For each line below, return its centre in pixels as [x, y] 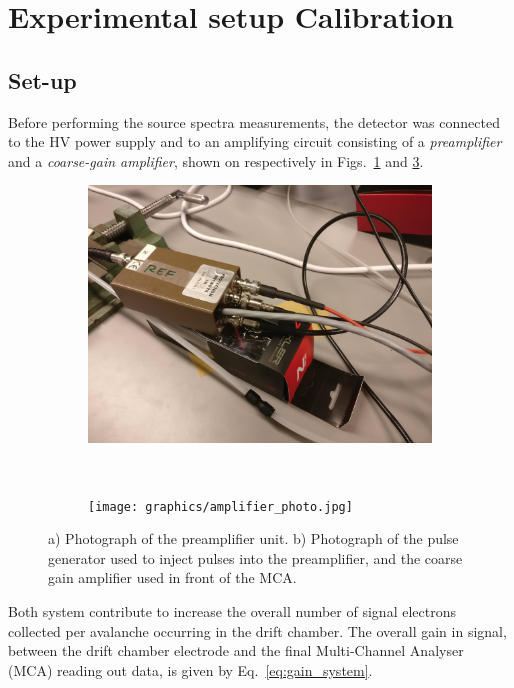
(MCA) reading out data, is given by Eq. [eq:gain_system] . [190, 669]
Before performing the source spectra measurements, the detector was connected [254, 121]
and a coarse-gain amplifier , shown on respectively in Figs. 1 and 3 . [216, 160]
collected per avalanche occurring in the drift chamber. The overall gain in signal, [257, 630]
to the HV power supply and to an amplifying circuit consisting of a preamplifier [255, 141]
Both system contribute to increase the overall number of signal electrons [232, 610]
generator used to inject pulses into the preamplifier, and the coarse [255, 557]
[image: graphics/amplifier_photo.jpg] [220, 506]
